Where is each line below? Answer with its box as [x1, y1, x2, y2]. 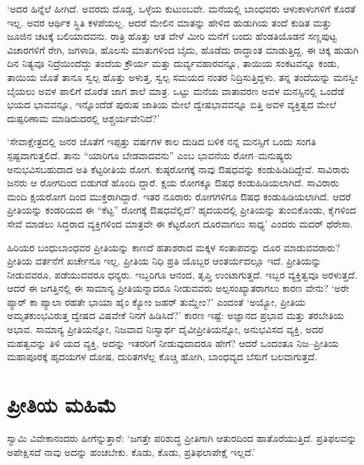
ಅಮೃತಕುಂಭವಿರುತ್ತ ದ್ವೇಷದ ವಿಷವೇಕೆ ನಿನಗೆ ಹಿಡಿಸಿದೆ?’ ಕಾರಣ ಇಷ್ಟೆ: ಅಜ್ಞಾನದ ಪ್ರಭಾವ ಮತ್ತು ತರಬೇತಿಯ [7, 308, 344, 323]
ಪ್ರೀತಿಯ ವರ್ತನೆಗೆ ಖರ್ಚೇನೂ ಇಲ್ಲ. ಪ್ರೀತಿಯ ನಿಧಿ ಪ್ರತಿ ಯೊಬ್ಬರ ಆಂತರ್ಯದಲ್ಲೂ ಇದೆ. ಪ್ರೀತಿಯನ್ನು [7, 253, 321, 268]
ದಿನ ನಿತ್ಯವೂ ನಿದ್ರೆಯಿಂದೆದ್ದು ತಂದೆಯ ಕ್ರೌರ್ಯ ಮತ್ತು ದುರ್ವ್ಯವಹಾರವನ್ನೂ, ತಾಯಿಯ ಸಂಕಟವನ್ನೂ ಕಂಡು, [7, 56, 340, 71]
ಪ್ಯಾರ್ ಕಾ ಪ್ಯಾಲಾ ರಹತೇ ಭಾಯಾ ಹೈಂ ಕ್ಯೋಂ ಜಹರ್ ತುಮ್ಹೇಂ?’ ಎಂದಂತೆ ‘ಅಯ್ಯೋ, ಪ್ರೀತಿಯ [7, 294, 306, 309]
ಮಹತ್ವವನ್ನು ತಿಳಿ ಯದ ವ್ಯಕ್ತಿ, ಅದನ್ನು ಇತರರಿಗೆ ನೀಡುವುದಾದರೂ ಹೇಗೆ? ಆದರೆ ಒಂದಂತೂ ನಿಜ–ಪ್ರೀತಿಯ [7, 335, 339, 350]
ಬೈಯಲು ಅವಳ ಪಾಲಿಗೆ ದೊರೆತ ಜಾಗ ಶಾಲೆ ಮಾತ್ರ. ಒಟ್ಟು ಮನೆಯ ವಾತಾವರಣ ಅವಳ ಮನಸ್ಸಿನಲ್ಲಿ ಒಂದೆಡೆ [7, 83, 344, 98]
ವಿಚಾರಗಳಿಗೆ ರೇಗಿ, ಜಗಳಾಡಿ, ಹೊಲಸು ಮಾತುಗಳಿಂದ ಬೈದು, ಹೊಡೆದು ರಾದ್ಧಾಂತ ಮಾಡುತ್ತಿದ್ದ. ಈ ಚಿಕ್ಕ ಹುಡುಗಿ [7, 42, 359, 57]
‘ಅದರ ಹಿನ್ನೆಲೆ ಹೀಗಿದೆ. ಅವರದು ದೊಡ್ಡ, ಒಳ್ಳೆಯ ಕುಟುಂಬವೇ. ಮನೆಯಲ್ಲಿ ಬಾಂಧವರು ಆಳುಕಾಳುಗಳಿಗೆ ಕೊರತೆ [7, 1, 356, 15]
